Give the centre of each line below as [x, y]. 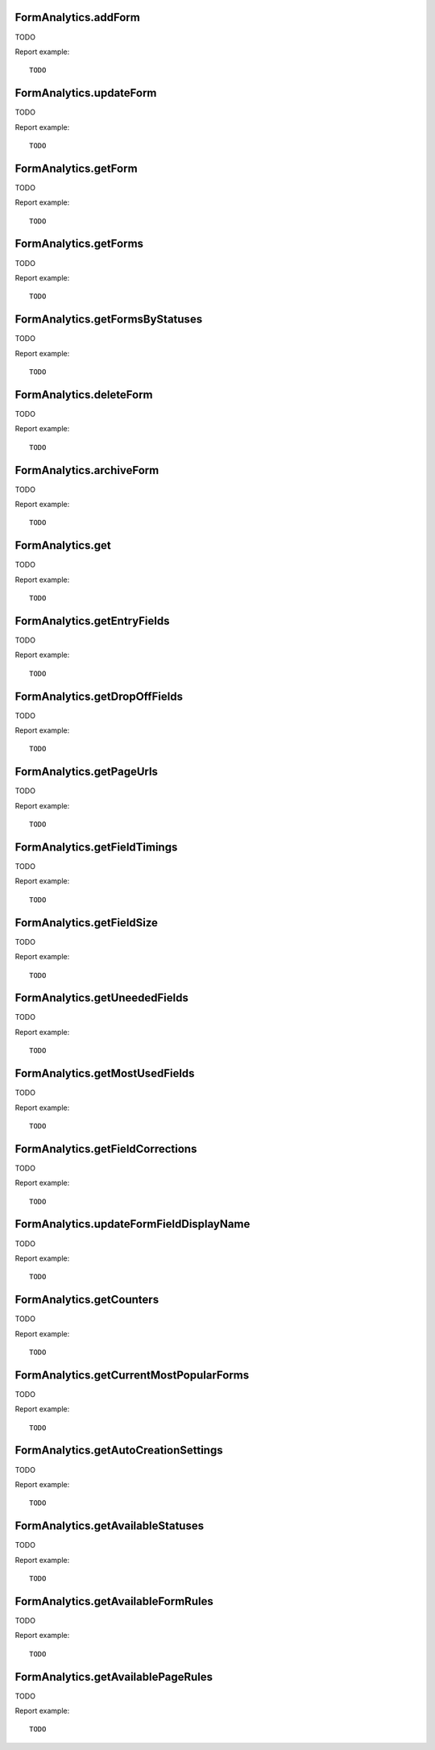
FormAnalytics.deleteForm [84, 395]
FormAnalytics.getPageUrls [87, 772]
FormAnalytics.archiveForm [87, 470]
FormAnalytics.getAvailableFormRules [114, 1601]
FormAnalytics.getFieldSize [87, 923]
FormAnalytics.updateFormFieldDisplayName [133, 1224]
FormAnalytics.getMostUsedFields [105, 1073]
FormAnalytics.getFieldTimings [96, 847]
